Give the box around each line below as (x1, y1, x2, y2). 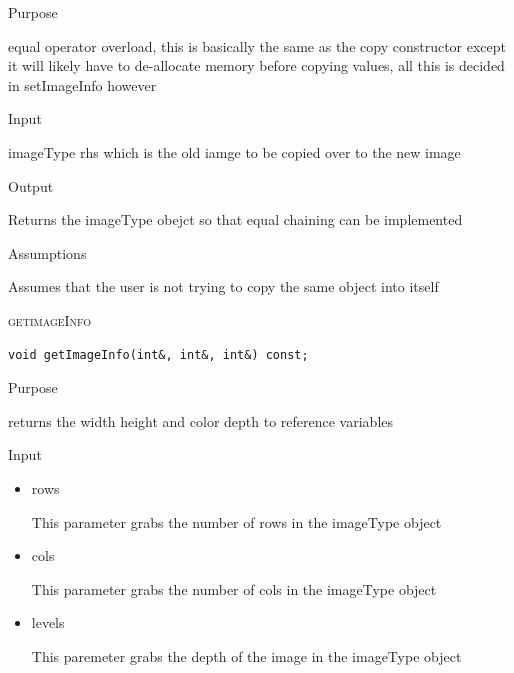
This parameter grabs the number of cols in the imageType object (31, 578, 437, 599)
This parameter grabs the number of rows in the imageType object (31, 511, 442, 532)
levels (31, 612, 65, 633)
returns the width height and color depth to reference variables (8, 410, 394, 431)
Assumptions (8, 242, 87, 263)
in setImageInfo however (8, 74, 157, 95)
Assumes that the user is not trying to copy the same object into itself (8, 276, 439, 297)
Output (8, 175, 54, 196)
